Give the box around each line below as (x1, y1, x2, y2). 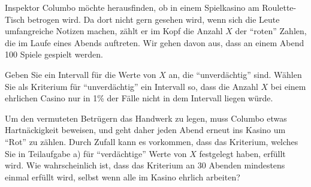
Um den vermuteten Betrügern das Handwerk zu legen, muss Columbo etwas (5, 111, 287, 124)
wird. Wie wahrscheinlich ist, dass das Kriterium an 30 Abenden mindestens (5, 159, 285, 171)
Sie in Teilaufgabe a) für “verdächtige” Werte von (5, 147, 187, 159)
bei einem (270, 80, 306, 92)
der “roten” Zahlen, (235, 25, 307, 37)
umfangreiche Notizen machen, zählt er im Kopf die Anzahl (5, 25, 223, 37)
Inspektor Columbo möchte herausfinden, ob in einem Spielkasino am (5, 1, 259, 13)
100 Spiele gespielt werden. (5, 48, 103, 61)
